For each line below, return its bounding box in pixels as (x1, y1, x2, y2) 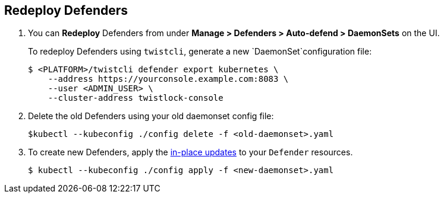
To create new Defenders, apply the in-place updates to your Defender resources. (28, 147, 353, 158)
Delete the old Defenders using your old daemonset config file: (28, 111, 274, 122)
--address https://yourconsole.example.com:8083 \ (48, 74, 289, 84)
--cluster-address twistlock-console (48, 93, 223, 103)
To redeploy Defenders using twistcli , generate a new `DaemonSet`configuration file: (28, 46, 372, 57)
